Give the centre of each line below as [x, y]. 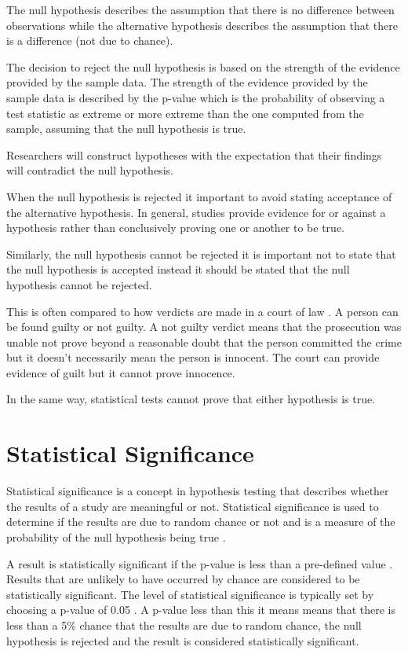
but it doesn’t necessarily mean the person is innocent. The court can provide [193, 357]
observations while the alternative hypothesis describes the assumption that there [202, 25]
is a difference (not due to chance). [90, 40]
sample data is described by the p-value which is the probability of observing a [196, 97]
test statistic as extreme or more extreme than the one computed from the [185, 113]
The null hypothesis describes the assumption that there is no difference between [200, 9]
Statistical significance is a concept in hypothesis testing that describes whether [198, 491]
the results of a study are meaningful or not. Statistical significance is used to [193, 506]
